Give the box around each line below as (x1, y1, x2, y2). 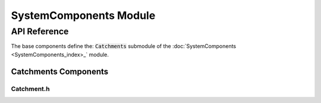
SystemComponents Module (11, 9, 156, 22)
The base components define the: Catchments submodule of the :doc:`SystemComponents (11, 43, 237, 50)
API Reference (11, 26, 69, 37)
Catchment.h (11, 85, 50, 93)
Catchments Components (11, 66, 109, 76)
